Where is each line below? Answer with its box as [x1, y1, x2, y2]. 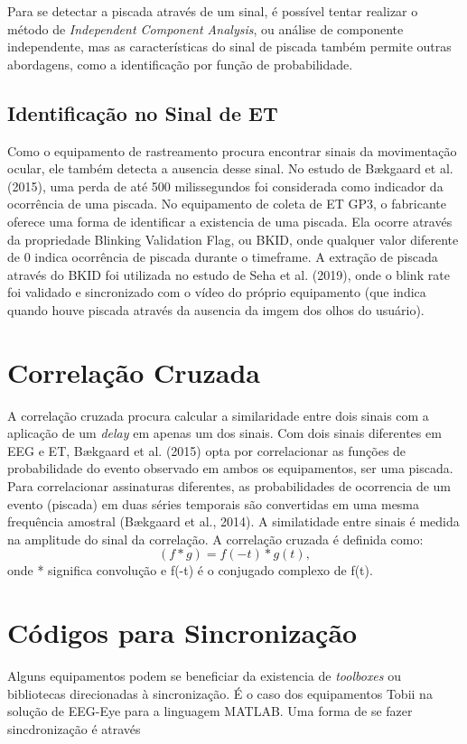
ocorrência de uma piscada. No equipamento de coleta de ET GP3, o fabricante [7, 194, 446, 213]
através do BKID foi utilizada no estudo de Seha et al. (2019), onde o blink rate [7, 265, 450, 284]
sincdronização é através [7, 719, 141, 738]
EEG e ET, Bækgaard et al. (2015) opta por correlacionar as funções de [7, 441, 406, 460]
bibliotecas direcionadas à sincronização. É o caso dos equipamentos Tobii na [7, 684, 433, 702]
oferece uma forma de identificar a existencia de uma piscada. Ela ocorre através [7, 211, 453, 230]
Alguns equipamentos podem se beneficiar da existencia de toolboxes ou [7, 666, 401, 685]
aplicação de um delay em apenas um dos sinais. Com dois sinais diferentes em [7, 423, 442, 442]
